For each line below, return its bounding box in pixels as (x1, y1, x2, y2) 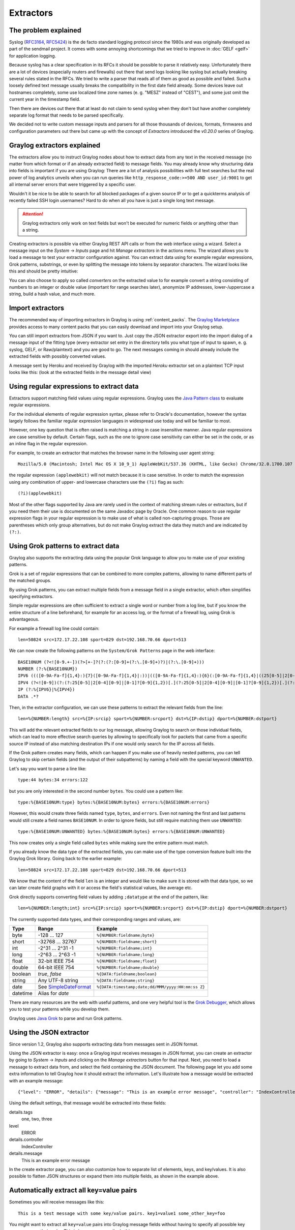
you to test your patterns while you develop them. (9, 1006, 110, 1012)
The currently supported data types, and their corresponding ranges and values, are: (9, 916, 181, 922)
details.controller (9, 1137, 44, 1142)
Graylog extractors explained (9, 141, 100, 150)
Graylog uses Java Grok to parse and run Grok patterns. (9, 1015, 123, 1021)
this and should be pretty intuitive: (9, 268, 78, 274)
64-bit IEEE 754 (37, 964, 75, 971)
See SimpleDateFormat (37, 984, 91, 990)
